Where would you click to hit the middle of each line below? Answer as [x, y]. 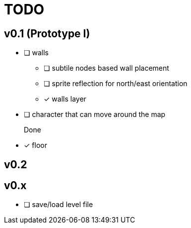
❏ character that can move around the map [95, 114]
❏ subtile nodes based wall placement [106, 68]
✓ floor [35, 145]
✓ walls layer [65, 99]
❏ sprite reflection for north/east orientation [116, 84]
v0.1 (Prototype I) [47, 33]
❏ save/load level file [59, 205]
